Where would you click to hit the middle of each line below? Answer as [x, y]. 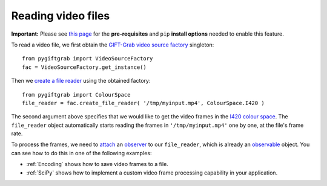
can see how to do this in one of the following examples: [81, 153]
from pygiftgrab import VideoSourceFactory [88, 59]
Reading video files [61, 16]
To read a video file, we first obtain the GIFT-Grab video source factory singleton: [113, 45]
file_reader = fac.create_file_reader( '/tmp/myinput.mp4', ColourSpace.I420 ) [143, 103]
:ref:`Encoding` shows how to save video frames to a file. [97, 164]
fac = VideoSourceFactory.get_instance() [84, 67]
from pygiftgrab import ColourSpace [76, 95]
